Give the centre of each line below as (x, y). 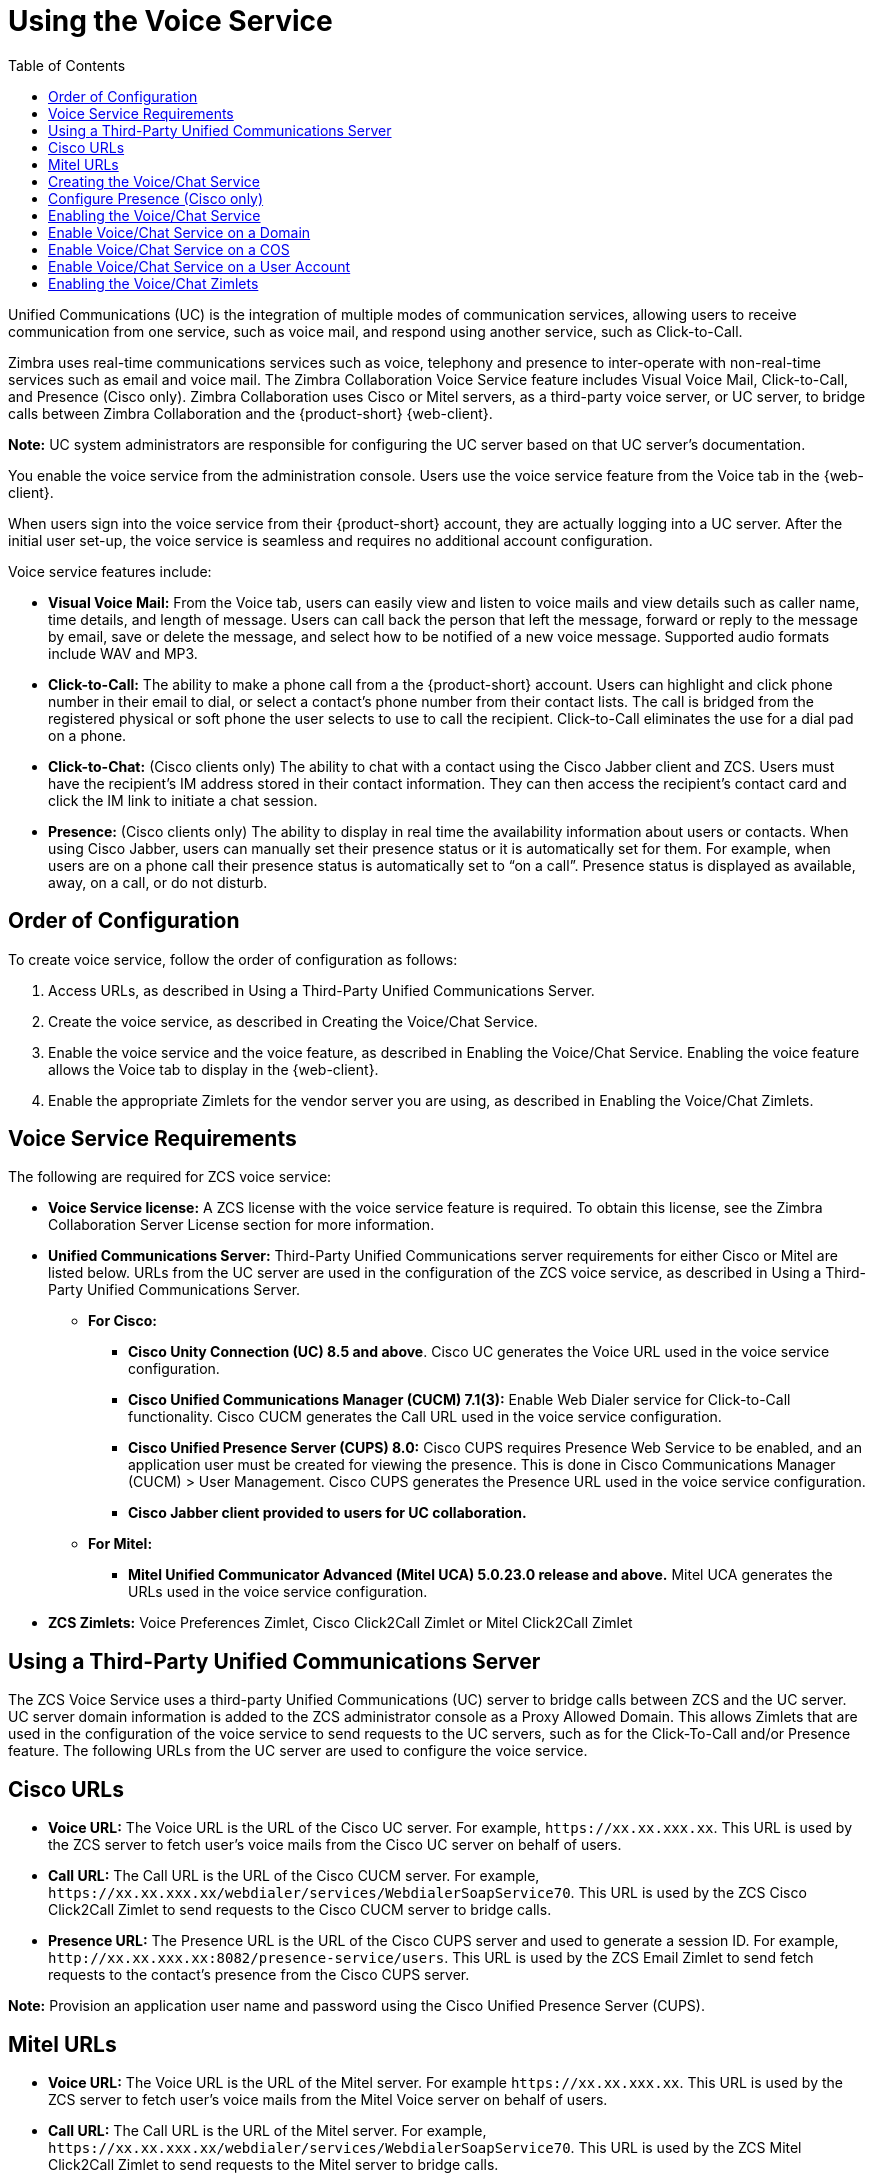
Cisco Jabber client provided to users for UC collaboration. (327, 1513)
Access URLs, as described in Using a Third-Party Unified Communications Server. (321, 990)
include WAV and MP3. (123, 653)
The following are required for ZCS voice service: (170, 1177)
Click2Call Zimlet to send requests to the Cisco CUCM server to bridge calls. (300, 1910)
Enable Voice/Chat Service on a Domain (179, 232)
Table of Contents (67, 65)
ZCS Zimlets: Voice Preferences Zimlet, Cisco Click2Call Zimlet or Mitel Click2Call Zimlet (340, 1623)
